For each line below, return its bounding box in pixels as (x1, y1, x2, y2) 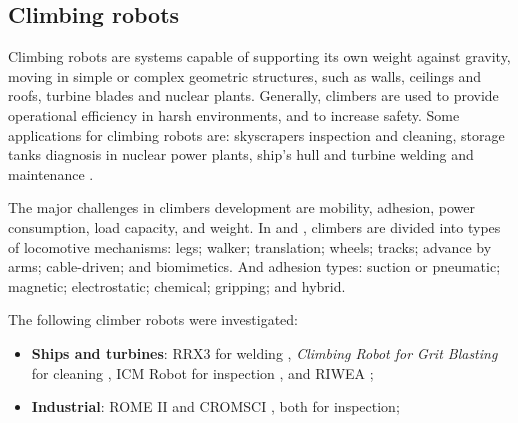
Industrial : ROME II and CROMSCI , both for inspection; (31, 396, 400, 417)
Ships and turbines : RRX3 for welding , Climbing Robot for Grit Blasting (31, 342, 498, 363)
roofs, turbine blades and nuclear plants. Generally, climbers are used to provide (8, 85, 499, 106)
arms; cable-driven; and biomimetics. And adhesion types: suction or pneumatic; (8, 256, 501, 277)
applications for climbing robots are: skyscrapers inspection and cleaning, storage (8, 124, 505, 145)
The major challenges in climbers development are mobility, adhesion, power (8, 197, 476, 218)
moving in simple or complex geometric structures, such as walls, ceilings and (8, 65, 482, 86)
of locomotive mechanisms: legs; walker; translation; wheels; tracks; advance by (8, 236, 492, 257)
